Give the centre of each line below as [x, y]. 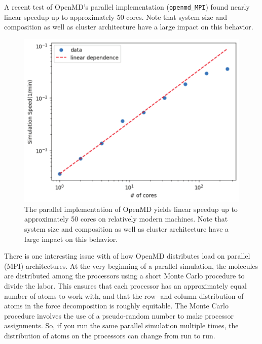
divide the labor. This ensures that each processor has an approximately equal [125, 285]
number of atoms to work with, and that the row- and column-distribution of [124, 295]
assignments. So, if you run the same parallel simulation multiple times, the [121, 325]
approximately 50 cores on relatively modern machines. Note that [126, 219]
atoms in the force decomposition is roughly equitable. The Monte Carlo [116, 306]
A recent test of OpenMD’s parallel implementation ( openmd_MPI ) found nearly [127, 7]
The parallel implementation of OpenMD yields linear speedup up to [131, 209]
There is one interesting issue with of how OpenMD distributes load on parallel [127, 256]
